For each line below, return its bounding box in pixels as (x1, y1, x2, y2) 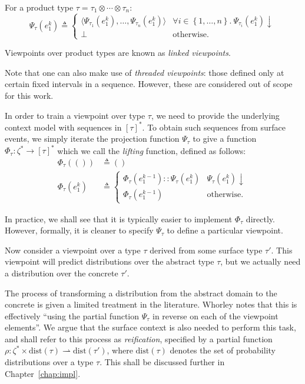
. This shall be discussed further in (100, 356, 225, 368)
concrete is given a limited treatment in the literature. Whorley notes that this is (5, 298, 297, 310)
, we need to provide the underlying (151, 109, 280, 121)
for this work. (5, 89, 54, 101)
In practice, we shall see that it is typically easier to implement (5, 212, 233, 225)
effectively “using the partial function (5, 309, 140, 322)
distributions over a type (5, 356, 94, 368)
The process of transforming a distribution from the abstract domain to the (5, 286, 277, 299)
